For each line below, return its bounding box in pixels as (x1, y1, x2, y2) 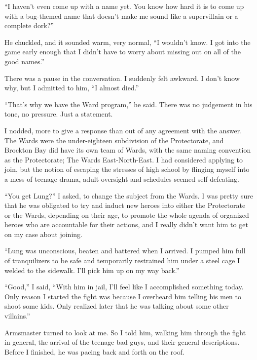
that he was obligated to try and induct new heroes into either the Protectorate (4, 200, 246, 210)
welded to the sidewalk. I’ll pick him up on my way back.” (4, 265, 180, 275)
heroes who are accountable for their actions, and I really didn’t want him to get (4, 219, 248, 230)
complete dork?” (4, 20, 54, 31)
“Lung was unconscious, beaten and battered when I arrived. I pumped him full (4, 245, 246, 256)
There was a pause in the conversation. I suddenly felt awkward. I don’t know (4, 73, 240, 83)
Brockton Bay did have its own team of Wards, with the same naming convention (4, 145, 251, 155)
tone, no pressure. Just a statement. (4, 109, 113, 119)
